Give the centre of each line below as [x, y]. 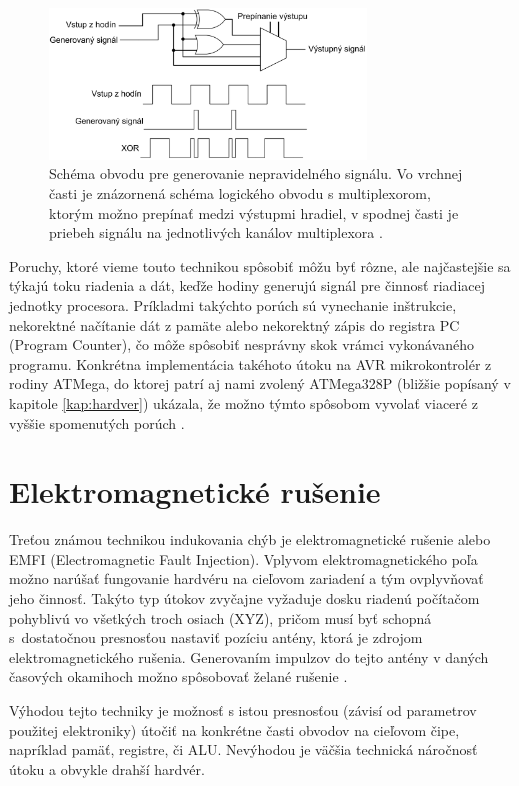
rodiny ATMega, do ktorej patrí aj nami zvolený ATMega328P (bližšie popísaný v [260, 383]
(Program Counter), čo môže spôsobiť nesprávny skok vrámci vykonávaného [242, 344]
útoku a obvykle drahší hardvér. [107, 768]
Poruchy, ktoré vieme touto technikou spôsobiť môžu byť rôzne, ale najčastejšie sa [260, 265]
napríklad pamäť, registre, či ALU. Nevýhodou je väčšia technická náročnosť [243, 749]
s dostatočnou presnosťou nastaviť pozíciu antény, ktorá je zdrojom [216, 637]
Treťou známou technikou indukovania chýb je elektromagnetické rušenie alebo [250, 539]
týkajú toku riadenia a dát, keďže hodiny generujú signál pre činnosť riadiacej [247, 285]
